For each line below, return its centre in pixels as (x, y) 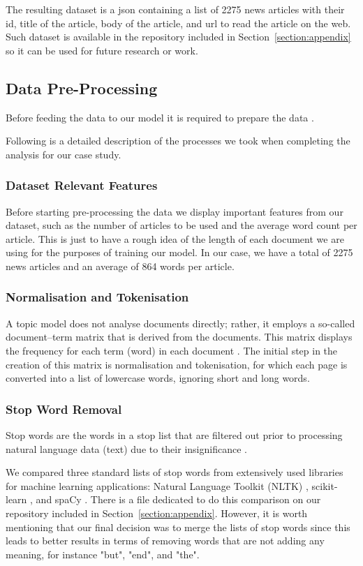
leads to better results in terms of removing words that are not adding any (165, 541)
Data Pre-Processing (82, 88)
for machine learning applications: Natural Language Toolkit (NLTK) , (157, 485)
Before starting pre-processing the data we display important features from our (175, 211)
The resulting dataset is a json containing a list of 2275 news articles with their (175, 9)
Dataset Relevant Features (82, 185)
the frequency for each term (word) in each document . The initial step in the (172, 350)
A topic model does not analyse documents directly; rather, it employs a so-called (180, 323)
